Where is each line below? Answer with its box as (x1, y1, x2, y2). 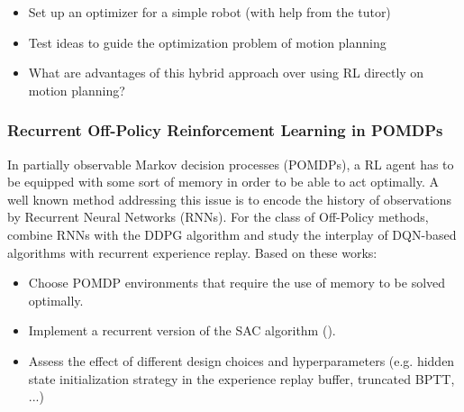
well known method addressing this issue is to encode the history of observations (7, 189, 452, 208)
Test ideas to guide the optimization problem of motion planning (28, 32, 387, 51)
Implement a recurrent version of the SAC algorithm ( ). (28, 321, 336, 340)
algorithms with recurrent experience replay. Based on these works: (7, 243, 378, 261)
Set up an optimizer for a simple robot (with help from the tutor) (28, 3, 391, 21)
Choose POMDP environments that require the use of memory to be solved (28, 273, 446, 292)
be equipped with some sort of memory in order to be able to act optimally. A (7, 172, 440, 191)
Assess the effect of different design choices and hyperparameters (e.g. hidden (28, 351, 455, 370)
